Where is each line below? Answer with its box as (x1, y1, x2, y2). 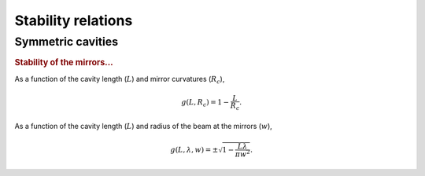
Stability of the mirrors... (14, 57, 113, 68)
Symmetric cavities (14, 35, 118, 49)
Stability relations (14, 12, 133, 29)
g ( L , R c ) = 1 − (181, 98, 230, 109)
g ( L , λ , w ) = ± (170, 145, 219, 154)
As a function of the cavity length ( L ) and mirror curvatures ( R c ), (14, 74, 225, 86)
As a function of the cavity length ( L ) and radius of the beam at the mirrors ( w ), (14, 122, 273, 131)
